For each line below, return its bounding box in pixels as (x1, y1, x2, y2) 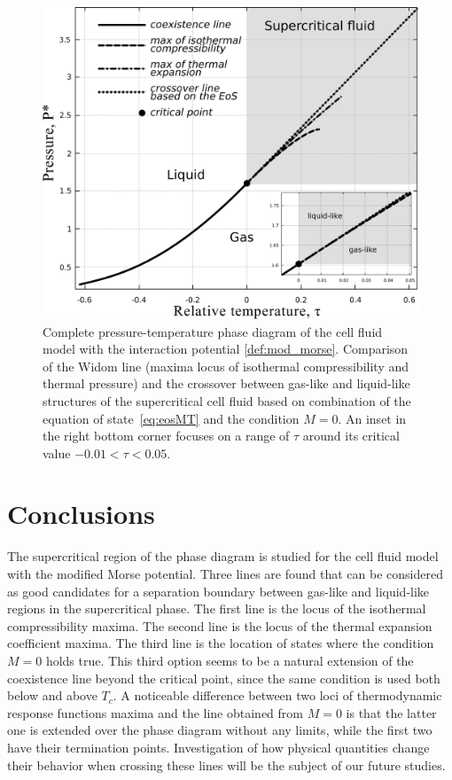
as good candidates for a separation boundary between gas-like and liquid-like (7, 581, 430, 600)
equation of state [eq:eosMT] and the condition (43, 409, 300, 427)
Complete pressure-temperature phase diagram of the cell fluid (43, 322, 383, 340)
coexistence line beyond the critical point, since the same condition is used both (7, 668, 440, 687)
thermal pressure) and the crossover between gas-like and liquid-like (43, 374, 410, 393)
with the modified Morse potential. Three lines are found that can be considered (7, 565, 443, 583)
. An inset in (338, 409, 407, 427)
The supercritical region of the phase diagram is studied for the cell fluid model (7, 547, 439, 565)
